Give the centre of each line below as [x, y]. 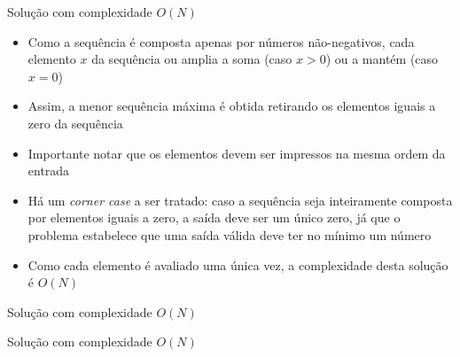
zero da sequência [75, 123]
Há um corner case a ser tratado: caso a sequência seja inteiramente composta [240, 200]
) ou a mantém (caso [382, 59]
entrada [49, 171]
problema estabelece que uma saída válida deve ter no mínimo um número [230, 234]
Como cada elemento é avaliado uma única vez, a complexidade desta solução [238, 264]
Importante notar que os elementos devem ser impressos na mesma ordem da [237, 153]
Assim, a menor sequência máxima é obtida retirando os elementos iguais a [232, 106]
